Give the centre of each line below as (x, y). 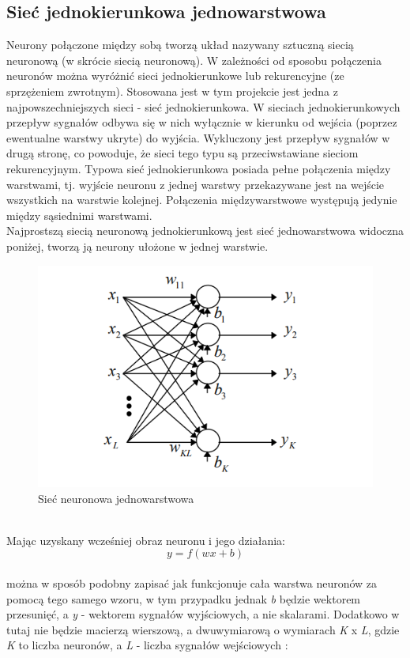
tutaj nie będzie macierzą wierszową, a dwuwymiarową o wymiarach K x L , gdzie (203, 629)
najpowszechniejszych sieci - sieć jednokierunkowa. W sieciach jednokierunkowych (203, 106)
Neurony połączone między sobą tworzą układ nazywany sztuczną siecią (180, 45)
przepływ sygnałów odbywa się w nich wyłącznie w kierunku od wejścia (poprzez (202, 122)
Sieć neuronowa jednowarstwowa (116, 498)
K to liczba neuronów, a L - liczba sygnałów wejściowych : (147, 645)
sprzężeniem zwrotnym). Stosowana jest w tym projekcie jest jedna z (172, 91)
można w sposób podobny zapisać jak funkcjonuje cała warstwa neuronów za (192, 582)
